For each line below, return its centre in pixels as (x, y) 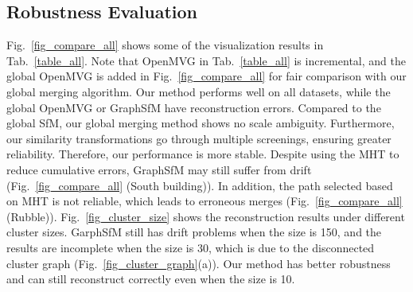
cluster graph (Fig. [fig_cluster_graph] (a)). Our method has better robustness (199, 263)
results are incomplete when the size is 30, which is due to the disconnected (191, 247)
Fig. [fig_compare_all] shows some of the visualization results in (165, 45)
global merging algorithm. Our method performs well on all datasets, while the (199, 91)
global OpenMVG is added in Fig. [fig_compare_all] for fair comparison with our (206, 76)
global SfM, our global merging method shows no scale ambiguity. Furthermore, (201, 123)
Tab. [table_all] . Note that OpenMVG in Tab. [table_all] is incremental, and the (206, 60)
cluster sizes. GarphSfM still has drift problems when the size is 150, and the (194, 232)
